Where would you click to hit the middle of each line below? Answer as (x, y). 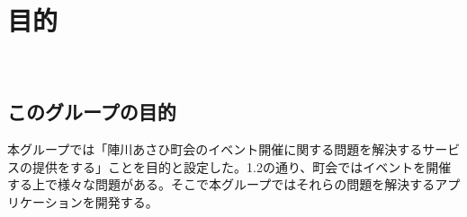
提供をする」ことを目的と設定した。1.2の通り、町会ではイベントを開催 (242, 166)
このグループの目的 (92, 112)
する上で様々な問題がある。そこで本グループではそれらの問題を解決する (221, 184)
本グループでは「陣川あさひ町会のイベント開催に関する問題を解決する (215, 148)
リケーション (45, 201)
